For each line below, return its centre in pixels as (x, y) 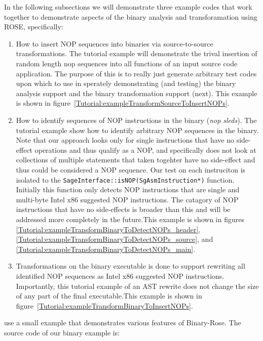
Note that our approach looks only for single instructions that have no (125, 140)
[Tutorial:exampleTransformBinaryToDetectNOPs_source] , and (115, 239)
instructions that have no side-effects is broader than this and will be (123, 209)
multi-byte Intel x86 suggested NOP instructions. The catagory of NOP (127, 199)
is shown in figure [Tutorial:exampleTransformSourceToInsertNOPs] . (123, 103)
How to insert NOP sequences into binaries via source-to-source (115, 43)
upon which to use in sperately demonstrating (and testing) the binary (126, 83)
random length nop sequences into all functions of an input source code (127, 63)
